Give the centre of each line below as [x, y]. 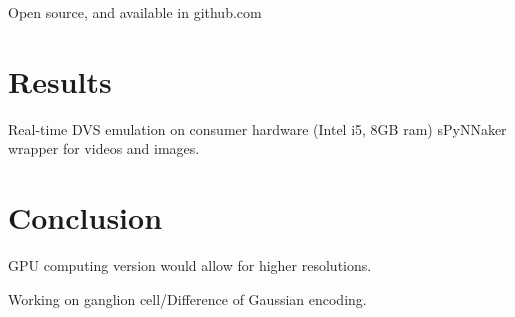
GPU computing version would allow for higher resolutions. [190, 265]
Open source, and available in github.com [135, 12]
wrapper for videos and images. [104, 148]
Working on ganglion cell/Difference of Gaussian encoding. [187, 298]
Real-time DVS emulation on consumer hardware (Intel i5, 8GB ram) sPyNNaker [257, 128]
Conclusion [85, 217]
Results [60, 80]
